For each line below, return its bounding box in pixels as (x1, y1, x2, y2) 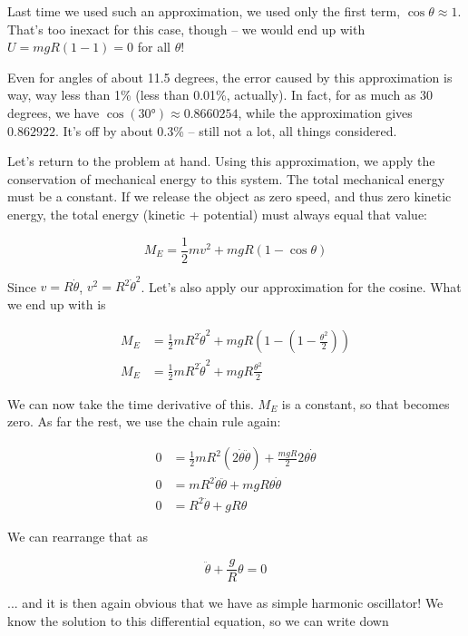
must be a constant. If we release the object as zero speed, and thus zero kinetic (7, 187, 452, 206)
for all (137, 37, 171, 56)
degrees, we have (7, 103, 100, 122)
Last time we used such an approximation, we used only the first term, (7, 2, 401, 20)
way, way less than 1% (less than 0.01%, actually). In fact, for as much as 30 (7, 85, 434, 104)
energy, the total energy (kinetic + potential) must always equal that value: (7, 204, 428, 223)
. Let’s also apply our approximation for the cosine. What (141, 277, 462, 296)
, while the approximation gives (238, 103, 413, 122)
